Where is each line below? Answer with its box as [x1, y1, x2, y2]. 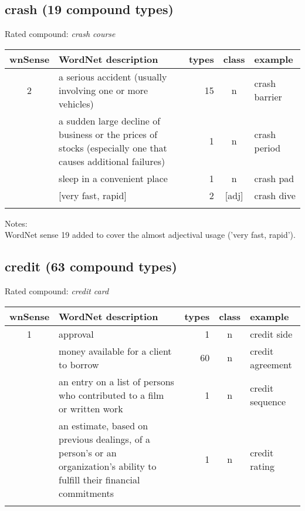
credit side [250, 327, 293, 341]
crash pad [254, 171, 294, 185]
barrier [254, 90, 282, 104]
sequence [250, 395, 286, 409]
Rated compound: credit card [5, 285, 109, 297]
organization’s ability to [59, 459, 157, 473]
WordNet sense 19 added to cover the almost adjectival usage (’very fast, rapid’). [5, 228, 296, 241]
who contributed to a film [59, 388, 164, 402]
